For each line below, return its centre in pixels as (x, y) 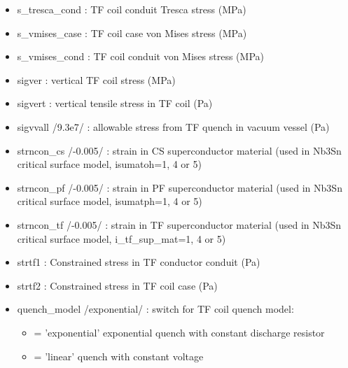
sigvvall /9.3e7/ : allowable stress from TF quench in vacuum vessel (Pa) (173, 126)
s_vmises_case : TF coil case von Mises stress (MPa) (132, 33)
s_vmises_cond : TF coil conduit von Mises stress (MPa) (140, 56)
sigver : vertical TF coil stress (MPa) (96, 79)
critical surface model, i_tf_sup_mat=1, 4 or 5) (121, 238)
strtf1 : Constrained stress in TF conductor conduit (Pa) (139, 262)
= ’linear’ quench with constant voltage (119, 356)
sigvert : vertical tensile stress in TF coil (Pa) (115, 103)
